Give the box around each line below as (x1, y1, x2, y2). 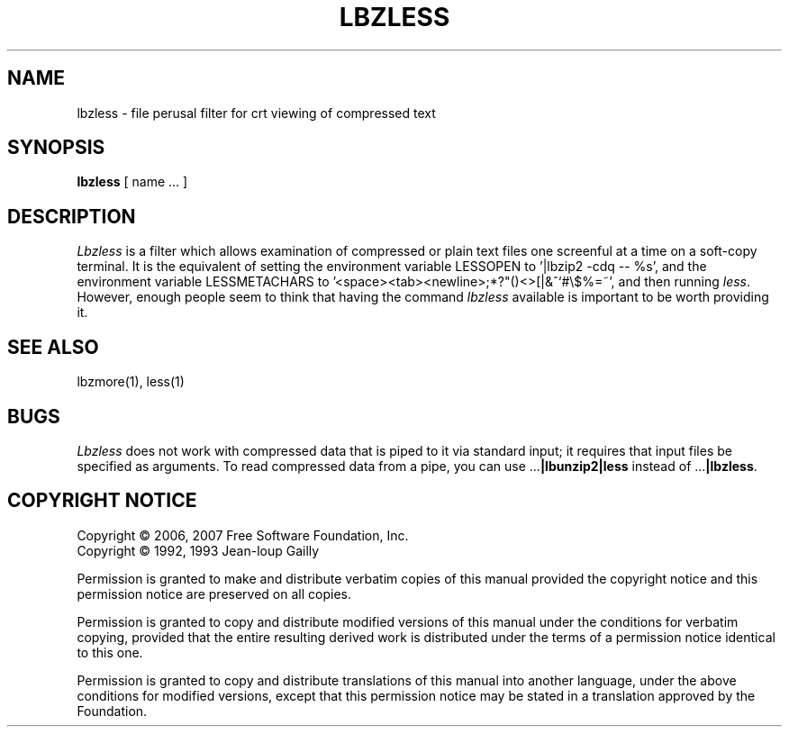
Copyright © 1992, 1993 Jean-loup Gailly (77, 542, 320, 558)
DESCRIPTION (7, 204, 136, 228)
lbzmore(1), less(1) (77, 374, 185, 390)
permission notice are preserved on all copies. (77, 585, 351, 602)
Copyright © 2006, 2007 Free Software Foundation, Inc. (77, 527, 409, 543)
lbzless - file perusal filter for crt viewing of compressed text (77, 104, 436, 121)
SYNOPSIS (7, 136, 105, 159)
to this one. (77, 644, 143, 660)
